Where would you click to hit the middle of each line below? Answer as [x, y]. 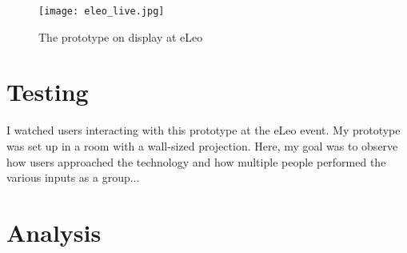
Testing [48, 92]
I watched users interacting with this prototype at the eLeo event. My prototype [203, 130]
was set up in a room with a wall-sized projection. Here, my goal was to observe [202, 145]
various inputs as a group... [73, 177]
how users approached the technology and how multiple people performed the [196, 161]
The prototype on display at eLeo [121, 36]
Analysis [54, 232]
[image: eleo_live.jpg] [102, 11]
